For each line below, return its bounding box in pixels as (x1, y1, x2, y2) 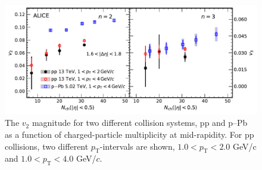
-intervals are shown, (99, 140, 175, 152)
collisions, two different (5, 140, 89, 152)
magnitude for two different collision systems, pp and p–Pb (32, 116, 248, 129)
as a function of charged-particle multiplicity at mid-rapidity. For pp (5, 128, 254, 141)
